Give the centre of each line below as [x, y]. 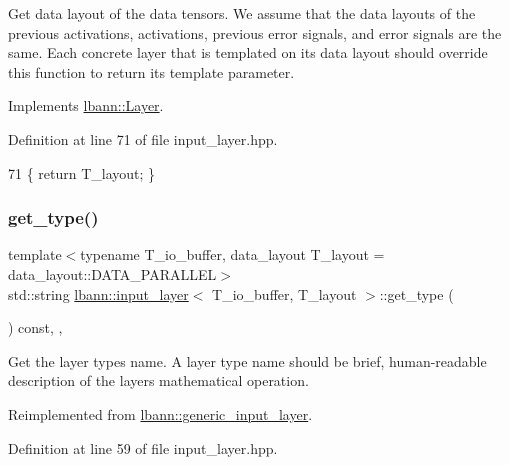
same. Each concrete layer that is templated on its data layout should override [248, 52]
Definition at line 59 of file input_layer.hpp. [143, 447]
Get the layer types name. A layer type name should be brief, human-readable [247, 360]
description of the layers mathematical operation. [158, 380]
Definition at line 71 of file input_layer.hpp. [143, 138]
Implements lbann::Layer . [86, 105]
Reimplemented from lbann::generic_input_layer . [160, 413]
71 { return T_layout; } [82, 172]
